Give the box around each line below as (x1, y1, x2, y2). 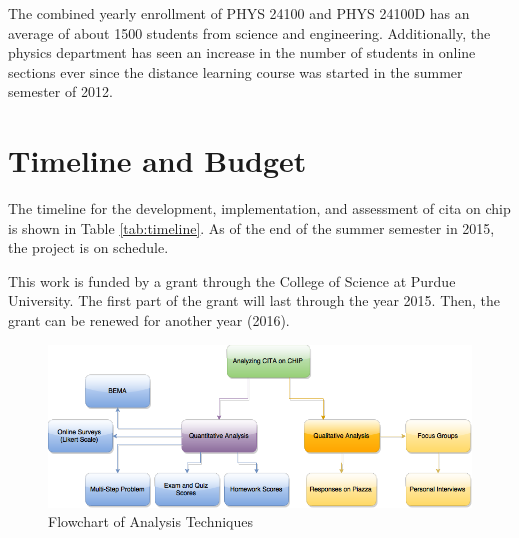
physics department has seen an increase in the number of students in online (8, 42, 476, 63)
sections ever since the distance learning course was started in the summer (8, 61, 463, 82)
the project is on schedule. (8, 237, 169, 258)
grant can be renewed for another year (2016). (8, 310, 290, 331)
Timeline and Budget (8, 140, 307, 181)
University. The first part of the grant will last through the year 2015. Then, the (8, 290, 501, 311)
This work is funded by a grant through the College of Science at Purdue (8, 270, 456, 291)
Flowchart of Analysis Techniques (48, 511, 254, 532)
